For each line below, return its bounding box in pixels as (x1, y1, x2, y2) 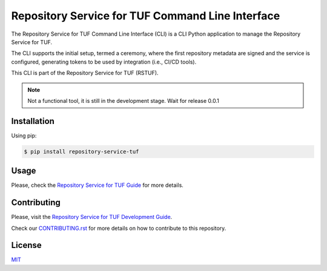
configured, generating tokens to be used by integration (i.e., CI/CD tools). (11, 58, 197, 65)
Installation (11, 116, 54, 126)
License (11, 240, 42, 250)
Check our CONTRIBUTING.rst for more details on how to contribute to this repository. (11, 224, 226, 232)
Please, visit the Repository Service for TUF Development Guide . (11, 214, 173, 221)
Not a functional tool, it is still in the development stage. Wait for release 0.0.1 (27, 97, 219, 104)
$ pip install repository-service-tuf (24, 148, 139, 155)
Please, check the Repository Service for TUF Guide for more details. (11, 181, 184, 189)
